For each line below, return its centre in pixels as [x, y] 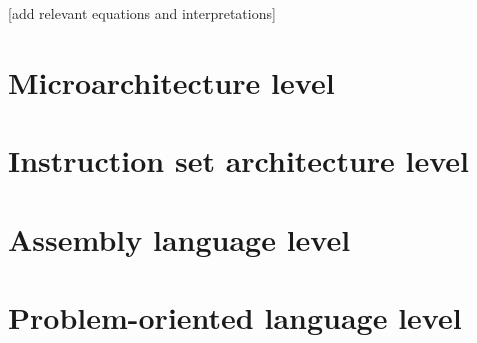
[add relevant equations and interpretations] [142, 13]
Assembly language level [179, 238]
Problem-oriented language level [235, 316]
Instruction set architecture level [239, 160]
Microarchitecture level [171, 81]
